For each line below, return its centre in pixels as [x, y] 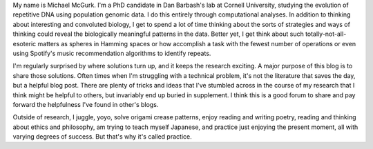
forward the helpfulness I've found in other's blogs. [86, 104]
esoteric [25, 43]
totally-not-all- [326, 34]
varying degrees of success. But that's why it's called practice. [103, 137]
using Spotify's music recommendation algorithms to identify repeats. [112, 53]
